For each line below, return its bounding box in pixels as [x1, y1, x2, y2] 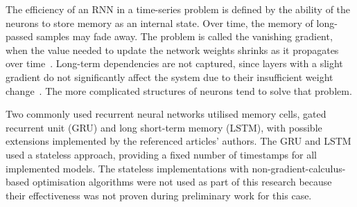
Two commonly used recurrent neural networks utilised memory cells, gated [6, 107, 326, 121]
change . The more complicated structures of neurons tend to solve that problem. [6, 83, 352, 98]
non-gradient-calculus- [252, 161, 346, 175]
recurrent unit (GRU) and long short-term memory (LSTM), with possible [6, 120, 322, 134]
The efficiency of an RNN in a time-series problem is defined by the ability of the [6, 2, 351, 16]
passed [6, 29, 33, 44]
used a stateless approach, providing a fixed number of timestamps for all [6, 147, 317, 161]
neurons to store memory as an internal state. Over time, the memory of [6, 15, 313, 30]
